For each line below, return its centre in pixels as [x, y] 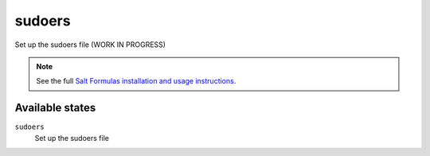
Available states [55, 108]
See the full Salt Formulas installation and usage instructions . [136, 81]
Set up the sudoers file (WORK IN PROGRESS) [90, 45]
